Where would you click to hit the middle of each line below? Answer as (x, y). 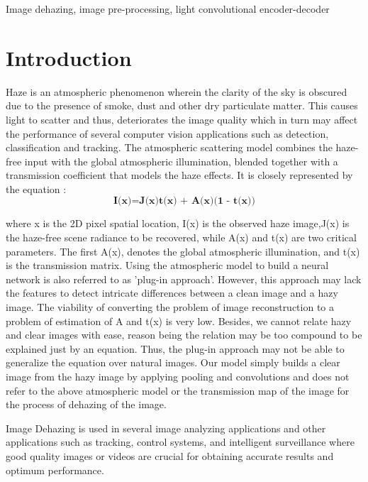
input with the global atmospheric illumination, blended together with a (181, 161)
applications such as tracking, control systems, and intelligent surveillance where (180, 442)
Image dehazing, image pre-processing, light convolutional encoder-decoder (168, 9)
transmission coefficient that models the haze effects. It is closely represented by (179, 175)
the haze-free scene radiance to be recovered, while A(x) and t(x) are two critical (181, 237)
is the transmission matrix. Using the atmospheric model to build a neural (167, 265)
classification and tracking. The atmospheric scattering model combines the (169, 147)
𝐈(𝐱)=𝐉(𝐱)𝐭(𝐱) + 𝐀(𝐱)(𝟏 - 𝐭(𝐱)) (184, 201)
